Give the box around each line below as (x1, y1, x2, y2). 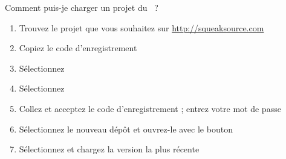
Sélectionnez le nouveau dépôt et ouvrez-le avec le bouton (19, 122, 233, 135)
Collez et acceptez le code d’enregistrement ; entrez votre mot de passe (19, 102, 281, 114)
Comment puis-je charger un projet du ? (5, 1, 158, 13)
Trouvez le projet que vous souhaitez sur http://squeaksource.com (19, 21, 264, 34)
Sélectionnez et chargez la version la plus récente (19, 143, 200, 155)
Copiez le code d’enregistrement (19, 42, 137, 54)
